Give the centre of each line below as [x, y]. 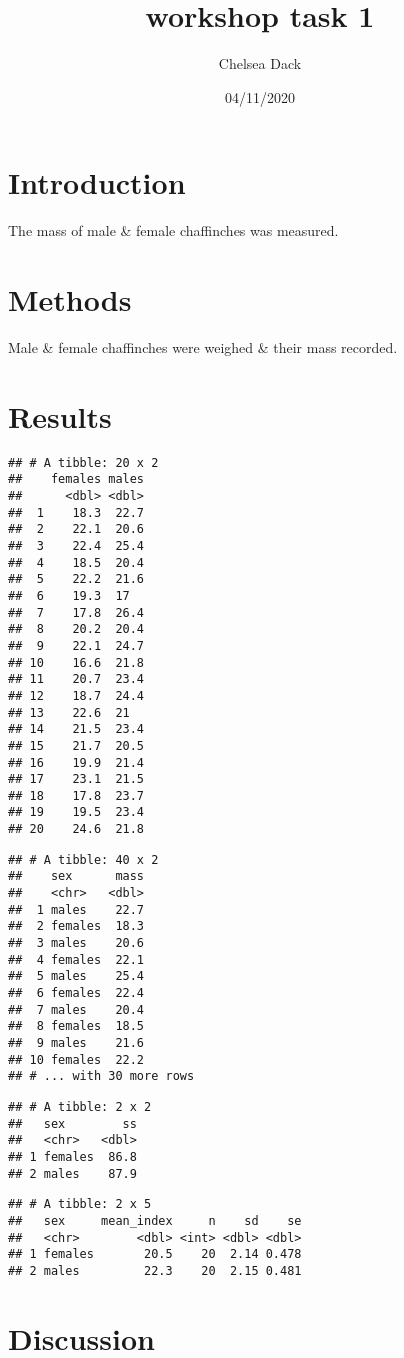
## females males [76, 479]
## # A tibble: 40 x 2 [83, 859]
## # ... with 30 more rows [101, 1076]
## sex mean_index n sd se [155, 1220]
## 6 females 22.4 [76, 993]
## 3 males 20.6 [76, 943]
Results [60, 415]
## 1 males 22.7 [76, 909]
